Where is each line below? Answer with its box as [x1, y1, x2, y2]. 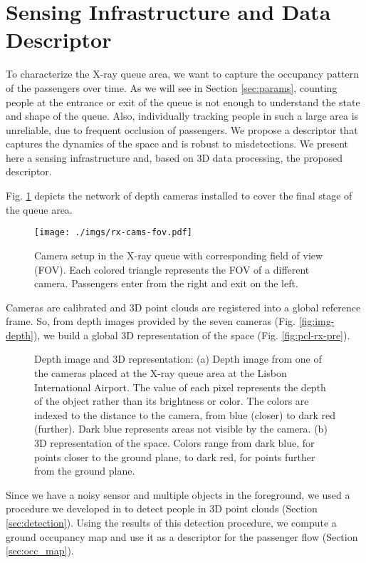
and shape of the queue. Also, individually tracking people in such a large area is [6, 108, 359, 123]
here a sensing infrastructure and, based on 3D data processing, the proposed [6, 150, 343, 165]
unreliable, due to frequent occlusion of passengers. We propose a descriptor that [6, 122, 358, 137]
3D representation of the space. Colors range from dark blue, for [34, 435, 315, 450]
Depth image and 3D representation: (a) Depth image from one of [34, 351, 322, 366]
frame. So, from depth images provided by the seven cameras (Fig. [6, 314, 296, 329]
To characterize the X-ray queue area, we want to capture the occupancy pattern [6, 66, 360, 81]
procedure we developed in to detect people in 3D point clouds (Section [6, 501, 318, 516]
